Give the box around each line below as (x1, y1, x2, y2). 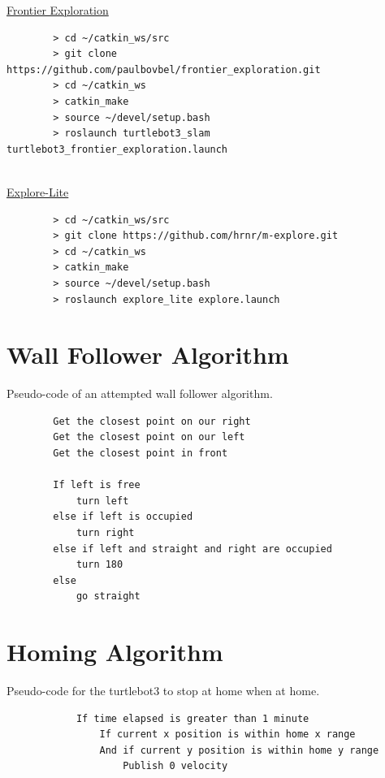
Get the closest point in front (53, 447, 228, 459)
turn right (76, 526, 135, 538)
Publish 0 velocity (123, 760, 228, 772)
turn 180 (76, 559, 123, 571)
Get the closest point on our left (53, 431, 245, 443)
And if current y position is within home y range (99, 744, 379, 756)
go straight (76, 590, 141, 603)
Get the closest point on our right (53, 415, 251, 427)
